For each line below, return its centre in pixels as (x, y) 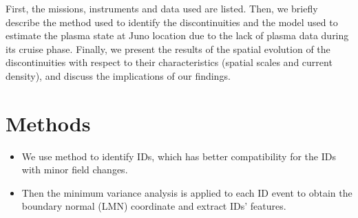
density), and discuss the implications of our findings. (118, 75)
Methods (48, 123)
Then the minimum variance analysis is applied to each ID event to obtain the (187, 192)
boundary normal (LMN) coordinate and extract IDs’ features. (154, 206)
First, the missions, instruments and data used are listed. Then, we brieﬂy (162, 8)
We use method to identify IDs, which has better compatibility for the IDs (179, 156)
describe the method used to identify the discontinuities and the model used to (172, 22)
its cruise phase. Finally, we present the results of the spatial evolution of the (168, 48)
